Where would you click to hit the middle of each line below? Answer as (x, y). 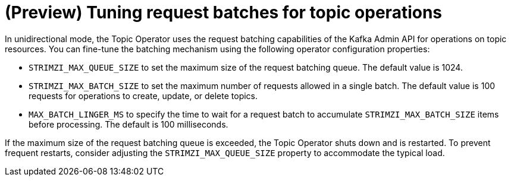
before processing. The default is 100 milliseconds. (128, 124)
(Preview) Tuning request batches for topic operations (224, 12)
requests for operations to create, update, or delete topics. (143, 96)
